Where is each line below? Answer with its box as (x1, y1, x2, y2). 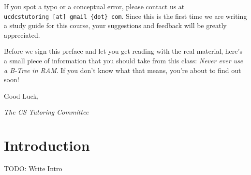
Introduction (4, 135, 90, 155)
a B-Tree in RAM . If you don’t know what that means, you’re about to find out (4, 65, 241, 75)
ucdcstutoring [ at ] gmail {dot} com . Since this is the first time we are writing (4, 11, 247, 21)
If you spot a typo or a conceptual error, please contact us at (4, 1, 185, 11)
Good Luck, (4, 90, 39, 101)
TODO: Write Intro (4, 163, 62, 174)
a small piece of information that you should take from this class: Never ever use (4, 56, 243, 66)
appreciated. (4, 29, 40, 40)
